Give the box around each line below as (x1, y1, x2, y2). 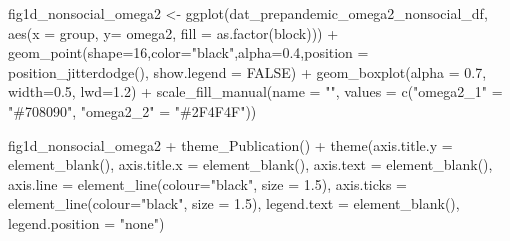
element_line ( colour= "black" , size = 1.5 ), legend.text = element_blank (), (8, 193, 460, 214)
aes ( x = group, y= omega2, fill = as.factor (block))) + (8, 22, 339, 43)
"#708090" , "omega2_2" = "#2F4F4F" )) (8, 100, 257, 121)
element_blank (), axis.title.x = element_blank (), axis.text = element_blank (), (8, 154, 493, 175)
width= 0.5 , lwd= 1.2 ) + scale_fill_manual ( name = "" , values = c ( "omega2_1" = (8, 81, 503, 102)
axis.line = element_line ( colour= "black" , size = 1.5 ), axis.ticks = (8, 173, 408, 194)
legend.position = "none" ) (8, 212, 165, 233)
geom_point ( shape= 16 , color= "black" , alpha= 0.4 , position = (8, 42, 369, 63)
